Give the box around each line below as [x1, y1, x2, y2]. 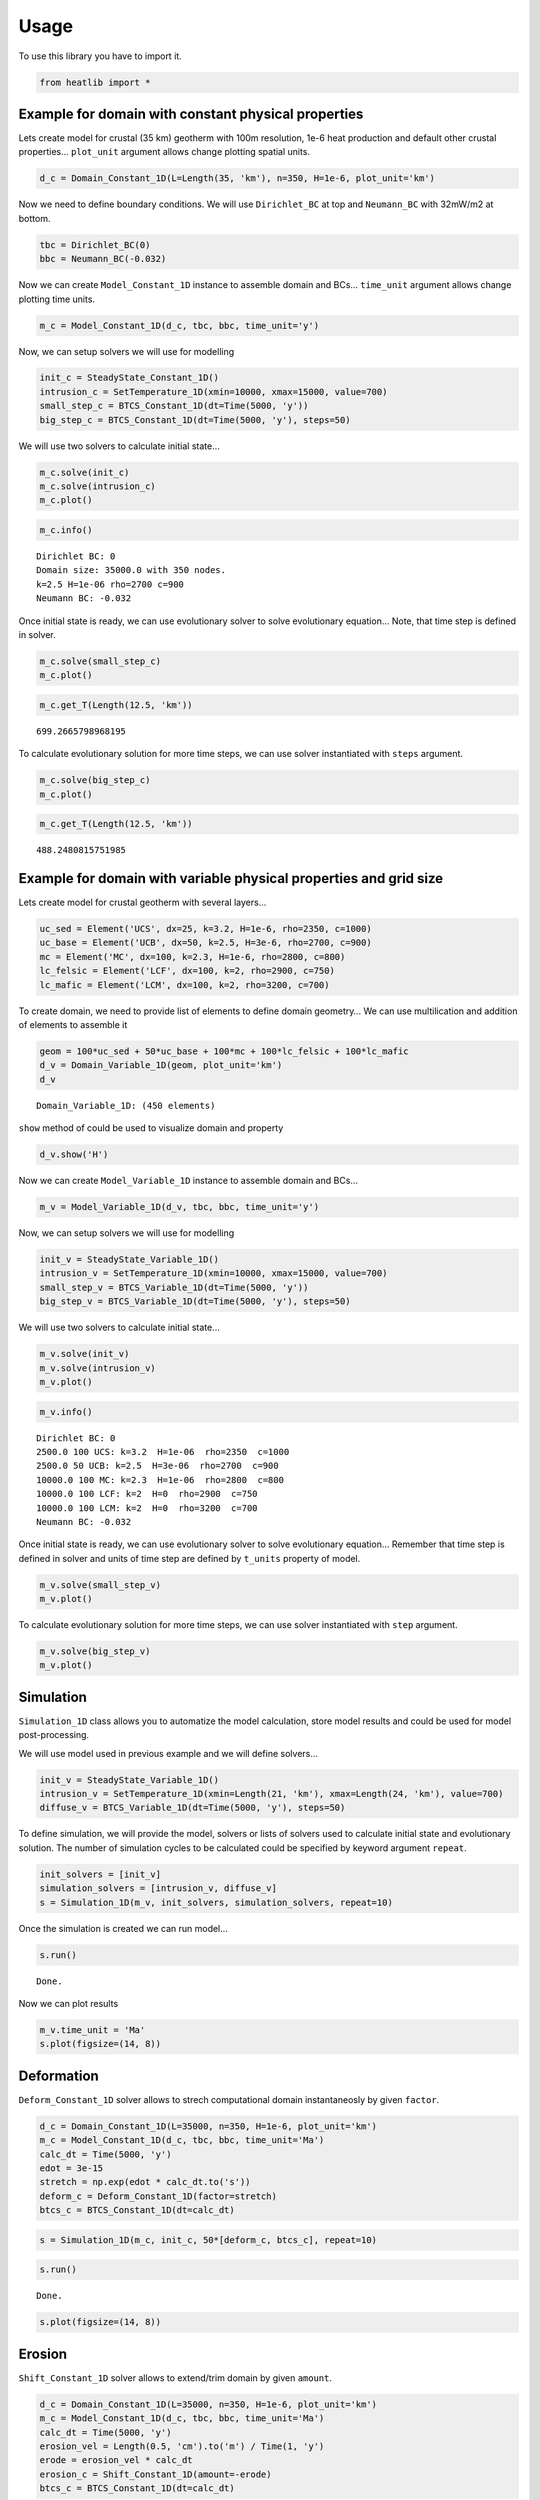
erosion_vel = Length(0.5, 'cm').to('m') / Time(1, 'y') [39, 2440, 325, 2452]
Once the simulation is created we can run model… [18, 1922, 229, 1934]
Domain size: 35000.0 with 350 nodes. [36, 565, 227, 576]
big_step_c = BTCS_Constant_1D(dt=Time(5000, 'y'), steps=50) [39, 414, 351, 425]
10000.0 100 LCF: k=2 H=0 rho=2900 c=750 [36, 1488, 259, 1500]
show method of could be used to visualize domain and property [18, 1122, 284, 1134]
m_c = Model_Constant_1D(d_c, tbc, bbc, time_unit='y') [39, 320, 320, 331]
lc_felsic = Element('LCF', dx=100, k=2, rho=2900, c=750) [39, 965, 335, 977]
